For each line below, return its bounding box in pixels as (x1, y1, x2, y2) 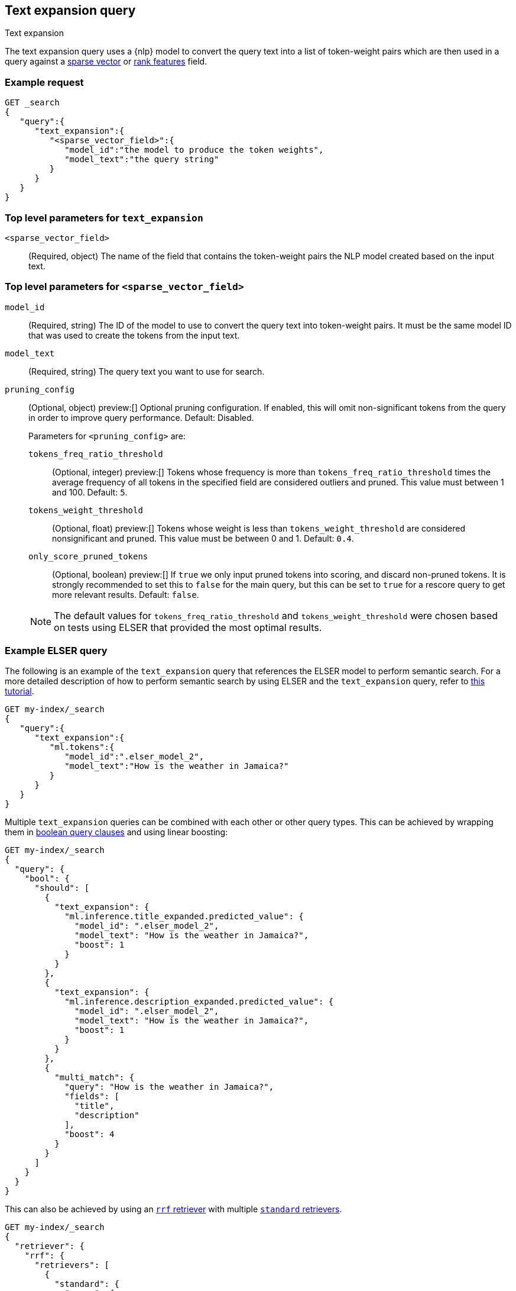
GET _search (5, 98, 60, 108)
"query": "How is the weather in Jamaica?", (64, 1082, 274, 1092)
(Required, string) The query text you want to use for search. (28, 366, 265, 376)
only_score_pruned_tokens (28, 551, 148, 561)
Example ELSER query (5, 645, 108, 657)
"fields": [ (64, 1092, 119, 1102)
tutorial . (5, 686, 34, 697)
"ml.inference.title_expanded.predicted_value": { (64, 912, 304, 922)
